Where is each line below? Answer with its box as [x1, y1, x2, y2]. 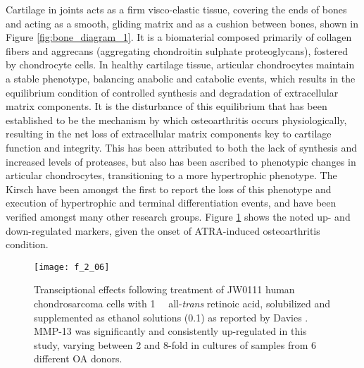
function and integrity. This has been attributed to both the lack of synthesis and [6, 140, 358, 154]
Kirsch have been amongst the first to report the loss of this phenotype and [6, 181, 332, 196]
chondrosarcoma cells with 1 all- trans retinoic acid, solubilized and [34, 295, 331, 310]
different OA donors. [34, 351, 123, 366]
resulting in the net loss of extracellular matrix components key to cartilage [6, 126, 332, 141]
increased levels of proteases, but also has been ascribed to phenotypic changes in [6, 154, 356, 168]
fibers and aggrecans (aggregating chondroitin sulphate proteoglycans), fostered [6, 43, 348, 58]
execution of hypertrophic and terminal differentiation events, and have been [6, 195, 337, 210]
